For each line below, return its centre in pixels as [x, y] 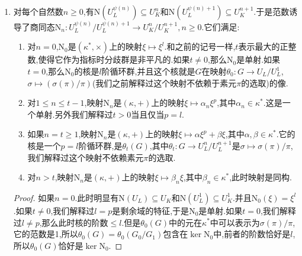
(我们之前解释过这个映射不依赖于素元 [164, 82]
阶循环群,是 [100, 145]
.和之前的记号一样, [200, 46]
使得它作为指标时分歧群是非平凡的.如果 [114, 59]
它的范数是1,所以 [46, 234]
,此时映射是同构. [261, 177]
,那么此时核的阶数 [74, 222]
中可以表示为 [235, 222]
